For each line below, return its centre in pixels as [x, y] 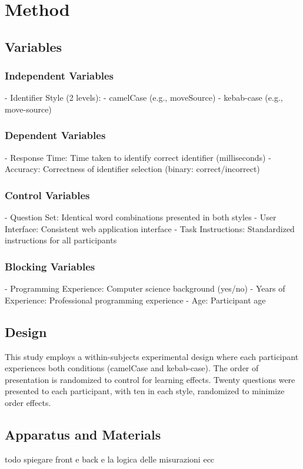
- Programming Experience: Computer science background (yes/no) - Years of [145, 288]
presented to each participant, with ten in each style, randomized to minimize [145, 391]
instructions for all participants [61, 240]
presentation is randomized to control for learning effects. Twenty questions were [150, 379]
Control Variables [47, 195]
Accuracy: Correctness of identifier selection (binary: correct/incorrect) [132, 169]
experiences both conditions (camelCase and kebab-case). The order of [132, 368]
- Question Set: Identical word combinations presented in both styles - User [141, 217]
